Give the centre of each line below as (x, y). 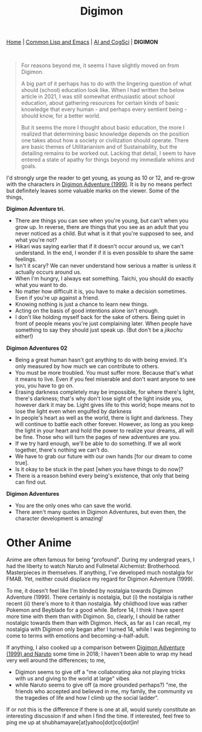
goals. (29, 166)
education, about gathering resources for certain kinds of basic (100, 103)
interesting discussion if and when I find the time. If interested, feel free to (98, 716)
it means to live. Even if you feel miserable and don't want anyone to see (105, 379)
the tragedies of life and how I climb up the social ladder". (87, 698)
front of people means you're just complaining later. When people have (103, 324)
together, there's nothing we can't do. (62, 450)
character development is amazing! (59, 518)
